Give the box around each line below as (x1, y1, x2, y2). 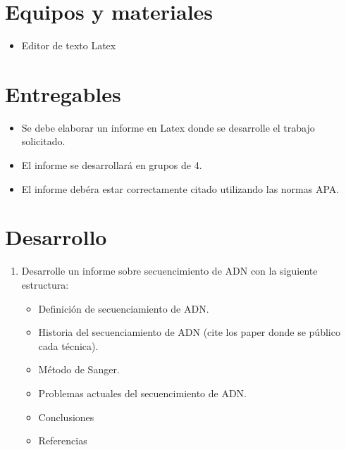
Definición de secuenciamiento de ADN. (38, 301, 209, 315)
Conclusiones (38, 409, 94, 424)
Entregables (5, 79, 121, 108)
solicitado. (21, 134, 66, 149)
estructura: (21, 277, 69, 292)
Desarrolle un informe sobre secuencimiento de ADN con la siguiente (21, 263, 318, 278)
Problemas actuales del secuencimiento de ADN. (38, 385, 247, 400)
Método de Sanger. (38, 362, 120, 377)
